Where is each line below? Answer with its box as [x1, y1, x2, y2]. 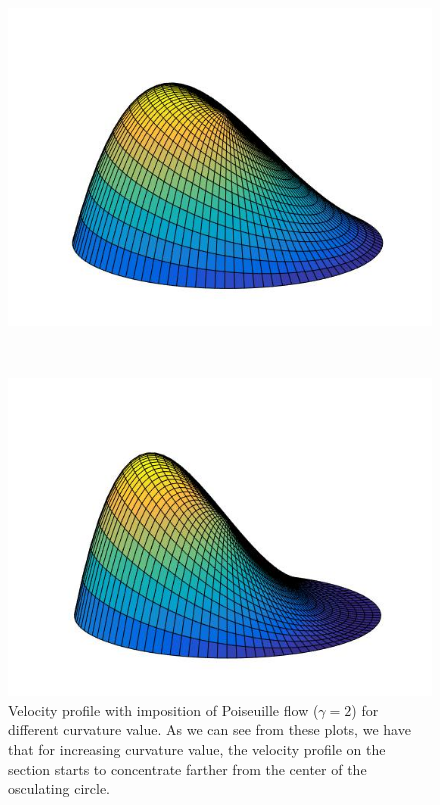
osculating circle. [8, 778, 111, 799]
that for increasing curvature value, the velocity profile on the [8, 738, 386, 759]
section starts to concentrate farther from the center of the [8, 758, 367, 779]
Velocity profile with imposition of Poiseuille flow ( [8, 699, 319, 720]
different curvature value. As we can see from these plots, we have [8, 719, 411, 740]
